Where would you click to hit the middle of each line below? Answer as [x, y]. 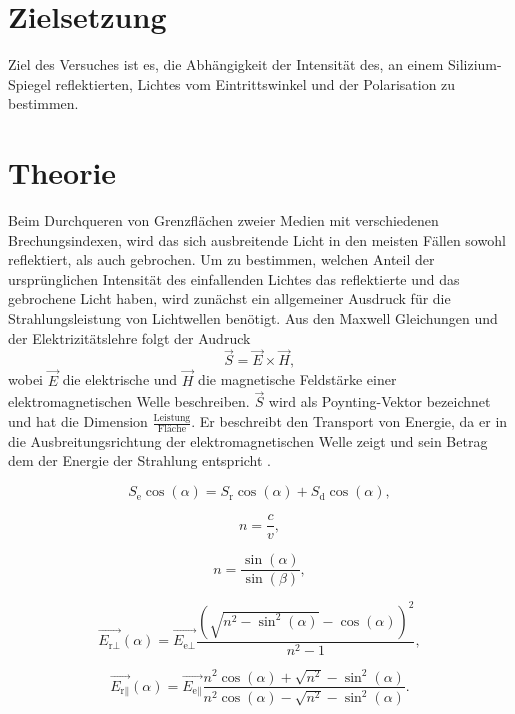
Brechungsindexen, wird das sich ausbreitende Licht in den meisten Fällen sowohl [257, 239]
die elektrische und [120, 379]
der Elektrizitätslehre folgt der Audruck [129, 337]
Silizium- [475, 64]
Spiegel [29, 83]
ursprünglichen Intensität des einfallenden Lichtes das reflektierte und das [234, 278]
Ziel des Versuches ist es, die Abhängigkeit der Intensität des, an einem [226, 64]
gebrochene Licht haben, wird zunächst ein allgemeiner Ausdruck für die [229, 298]
